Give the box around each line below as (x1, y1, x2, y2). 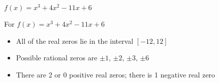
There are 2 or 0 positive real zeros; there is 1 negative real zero (16, 69, 215, 79)
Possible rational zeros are (16, 52, 98, 63)
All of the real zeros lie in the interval (16, 35, 134, 46)
